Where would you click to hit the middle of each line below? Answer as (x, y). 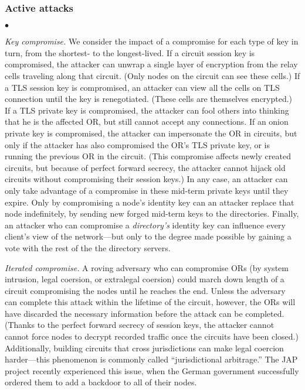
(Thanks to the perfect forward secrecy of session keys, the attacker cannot (140, 325)
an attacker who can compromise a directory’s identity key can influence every (145, 225)
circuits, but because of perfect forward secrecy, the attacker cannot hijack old (145, 167)
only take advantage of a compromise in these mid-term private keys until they (147, 190)
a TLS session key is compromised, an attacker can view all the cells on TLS (142, 87)
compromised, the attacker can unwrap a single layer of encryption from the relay (151, 64)
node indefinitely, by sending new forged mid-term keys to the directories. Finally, (152, 213)
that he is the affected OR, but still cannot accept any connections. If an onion (147, 122)
